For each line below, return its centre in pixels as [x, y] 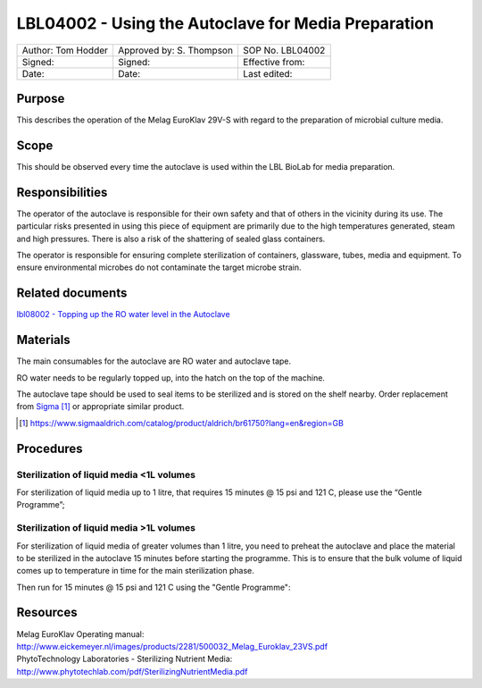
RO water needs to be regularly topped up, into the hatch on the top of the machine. [171, 378]
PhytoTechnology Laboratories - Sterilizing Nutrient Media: [125, 659]
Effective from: [274, 62]
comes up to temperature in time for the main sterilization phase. [135, 571]
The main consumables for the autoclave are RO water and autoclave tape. [154, 361]
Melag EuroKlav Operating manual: [80, 633]
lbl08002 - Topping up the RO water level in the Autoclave [124, 315]
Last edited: [267, 73]
